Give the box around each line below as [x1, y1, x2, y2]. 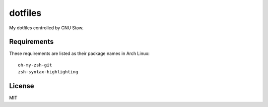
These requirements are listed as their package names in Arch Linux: [9, 51, 150, 56]
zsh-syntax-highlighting [18, 69, 78, 75]
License [9, 82, 34, 90]
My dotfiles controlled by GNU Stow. [9, 25, 84, 31]
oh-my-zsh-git [18, 62, 52, 68]
